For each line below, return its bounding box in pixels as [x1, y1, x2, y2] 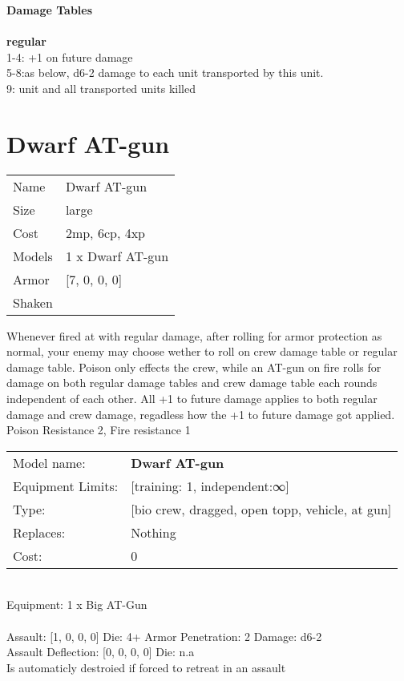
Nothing [131, 522, 176, 542]
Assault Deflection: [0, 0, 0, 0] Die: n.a [6, 643, 195, 660]
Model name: [13, 453, 86, 472]
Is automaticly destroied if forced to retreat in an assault [6, 659, 286, 675]
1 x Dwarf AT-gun [65, 246, 169, 265]
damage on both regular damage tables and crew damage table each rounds [6, 374, 378, 391]
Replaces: [13, 522, 66, 542]
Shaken [13, 292, 53, 312]
